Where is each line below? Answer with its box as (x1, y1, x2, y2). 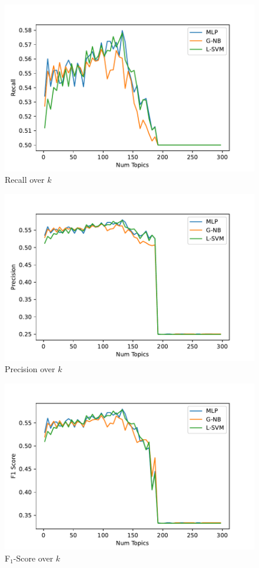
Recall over (5, 173, 45, 186)
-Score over (13, 551, 54, 564)
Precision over (5, 363, 55, 375)
